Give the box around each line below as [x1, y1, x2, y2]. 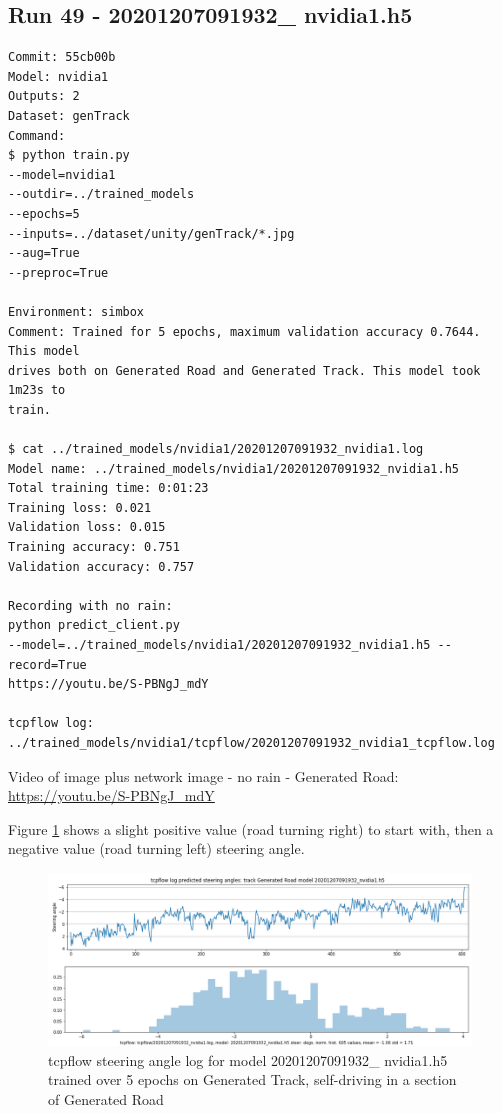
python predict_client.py [8, 618, 180, 633]
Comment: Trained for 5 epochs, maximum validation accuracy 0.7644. [8, 324, 481, 339]
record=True [8, 657, 87, 672]
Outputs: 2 [8, 89, 80, 104]
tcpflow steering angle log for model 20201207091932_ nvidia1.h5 [48, 1049, 448, 1070]
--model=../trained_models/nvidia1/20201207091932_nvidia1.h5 [8, 638, 431, 653]
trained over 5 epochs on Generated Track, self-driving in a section [48, 1069, 457, 1090]
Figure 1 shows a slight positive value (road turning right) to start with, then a [8, 818, 494, 839]
